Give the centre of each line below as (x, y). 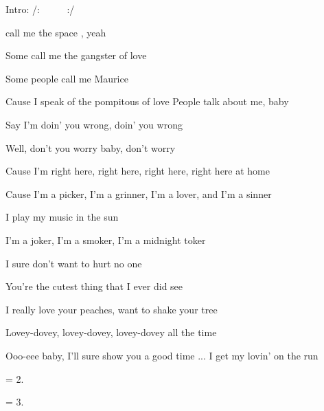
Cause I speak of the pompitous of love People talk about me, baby (147, 101)
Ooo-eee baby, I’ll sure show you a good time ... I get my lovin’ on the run (162, 355)
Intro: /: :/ (40, 9)
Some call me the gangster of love (76, 55)
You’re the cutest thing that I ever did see (94, 286)
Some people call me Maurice (67, 78)
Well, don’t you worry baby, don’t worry (91, 147)
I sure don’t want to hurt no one (74, 263)
